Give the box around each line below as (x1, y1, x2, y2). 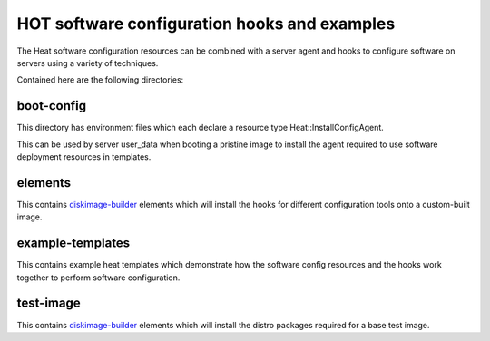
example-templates (16, 236, 131, 251)
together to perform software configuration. (16, 272, 181, 283)
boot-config (16, 98, 86, 113)
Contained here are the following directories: (16, 74, 184, 85)
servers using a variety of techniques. (16, 57, 159, 68)
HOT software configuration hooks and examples (16, 14, 396, 34)
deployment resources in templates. (16, 151, 152, 162)
